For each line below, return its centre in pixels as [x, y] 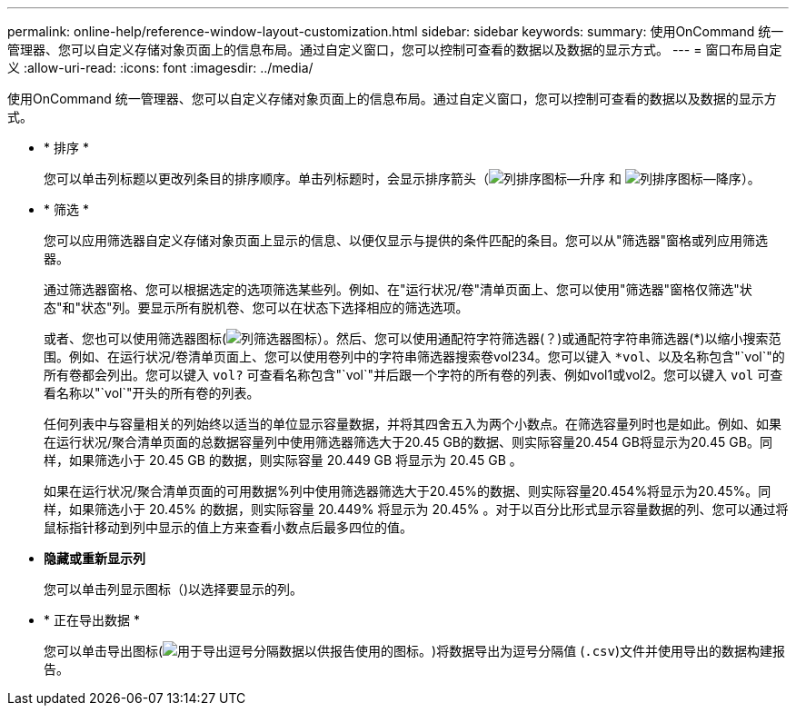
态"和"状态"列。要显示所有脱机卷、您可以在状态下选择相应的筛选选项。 [256, 307]
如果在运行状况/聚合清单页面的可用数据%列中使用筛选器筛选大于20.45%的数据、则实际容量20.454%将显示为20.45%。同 [408, 491]
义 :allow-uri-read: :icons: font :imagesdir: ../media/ [160, 68]
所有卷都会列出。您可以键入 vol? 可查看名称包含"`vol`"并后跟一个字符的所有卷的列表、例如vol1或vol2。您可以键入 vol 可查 [413, 375]
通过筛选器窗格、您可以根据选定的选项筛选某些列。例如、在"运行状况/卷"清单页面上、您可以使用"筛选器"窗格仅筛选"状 [398, 289]
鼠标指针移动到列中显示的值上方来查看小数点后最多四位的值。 [228, 527]
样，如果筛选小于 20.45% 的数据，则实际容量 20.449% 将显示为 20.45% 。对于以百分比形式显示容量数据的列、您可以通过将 [416, 509]
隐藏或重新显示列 [95, 558]
